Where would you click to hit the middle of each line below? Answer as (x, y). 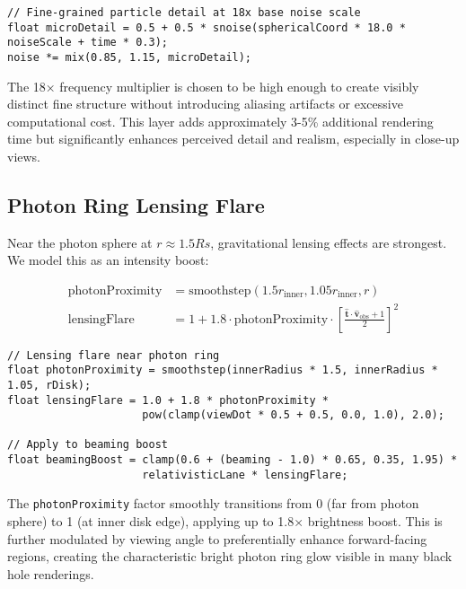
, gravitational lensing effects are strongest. (329, 242)
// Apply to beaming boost (88, 445)
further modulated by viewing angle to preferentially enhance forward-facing (217, 538)
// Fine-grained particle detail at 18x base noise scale (184, 13)
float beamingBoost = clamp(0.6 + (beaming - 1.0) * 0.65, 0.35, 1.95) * (233, 460)
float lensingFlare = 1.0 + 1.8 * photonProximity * (168, 400)
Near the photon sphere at (80, 242)
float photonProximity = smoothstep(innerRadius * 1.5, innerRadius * (223, 370)
